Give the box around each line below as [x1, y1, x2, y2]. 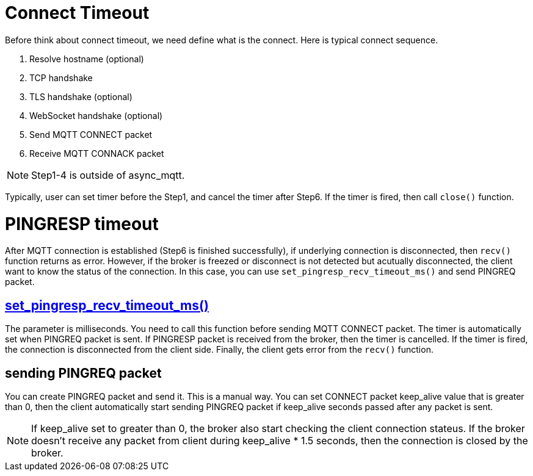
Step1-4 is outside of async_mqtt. [31, 168, 185, 181]
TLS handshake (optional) [29, 91, 132, 102]
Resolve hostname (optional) [29, 53, 144, 64]
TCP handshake [29, 72, 93, 83]
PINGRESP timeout [5, 213, 159, 234]
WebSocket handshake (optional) [29, 110, 163, 121]
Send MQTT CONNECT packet [29, 129, 153, 140]
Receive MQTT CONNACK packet [29, 148, 164, 159]
